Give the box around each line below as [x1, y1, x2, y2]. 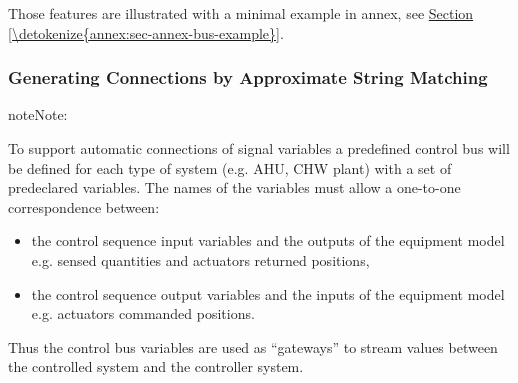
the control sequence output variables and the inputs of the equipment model [31, 283, 505, 304]
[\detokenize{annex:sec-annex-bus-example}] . [8, 22, 284, 43]
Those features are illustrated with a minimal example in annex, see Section [8, 3, 474, 23]
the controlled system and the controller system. [8, 356, 304, 377]
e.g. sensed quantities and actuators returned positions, [31, 249, 370, 270]
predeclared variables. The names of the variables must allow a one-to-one [8, 177, 461, 198]
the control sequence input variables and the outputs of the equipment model [31, 230, 505, 251]
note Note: [8, 104, 68, 125]
